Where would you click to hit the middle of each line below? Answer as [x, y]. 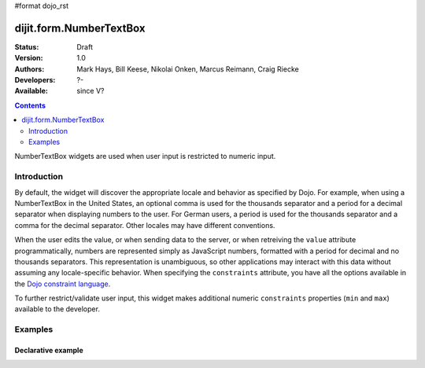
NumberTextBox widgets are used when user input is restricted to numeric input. [145, 156]
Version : [29, 58]
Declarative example [49, 351]
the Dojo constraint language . [63, 284]
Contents [30, 105]
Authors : [30, 69]
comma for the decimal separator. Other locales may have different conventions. [145, 225]
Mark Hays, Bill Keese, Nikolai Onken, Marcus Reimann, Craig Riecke [188, 69]
